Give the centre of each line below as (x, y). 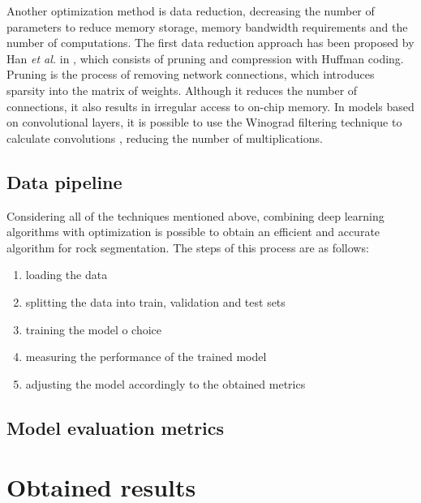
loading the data (67, 275)
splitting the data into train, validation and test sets (155, 301)
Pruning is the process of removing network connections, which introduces (191, 74)
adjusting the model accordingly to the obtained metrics (165, 383)
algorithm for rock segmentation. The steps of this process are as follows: (188, 247)
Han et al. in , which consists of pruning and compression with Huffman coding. (205, 58)
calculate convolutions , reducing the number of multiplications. (165, 138)
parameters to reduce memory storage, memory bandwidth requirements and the (207, 26)
